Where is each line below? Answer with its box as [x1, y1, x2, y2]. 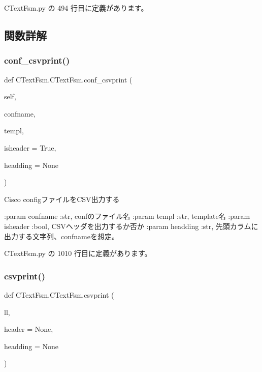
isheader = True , [4, 142, 56, 153]
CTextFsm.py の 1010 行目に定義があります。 [4, 248, 152, 259]
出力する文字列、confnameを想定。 [4, 231, 119, 241]
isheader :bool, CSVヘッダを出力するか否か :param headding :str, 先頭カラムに [4, 220, 258, 231]
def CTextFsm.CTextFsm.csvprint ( [4, 289, 114, 300]
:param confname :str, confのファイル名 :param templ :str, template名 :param [4, 211, 250, 221]
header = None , [4, 324, 53, 334]
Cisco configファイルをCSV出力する [4, 193, 120, 204]
